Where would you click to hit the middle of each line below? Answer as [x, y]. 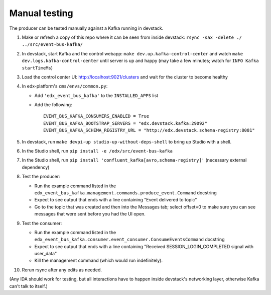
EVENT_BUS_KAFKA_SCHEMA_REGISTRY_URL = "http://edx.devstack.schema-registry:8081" [149, 130]
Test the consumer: [42, 223]
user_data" [46, 254]
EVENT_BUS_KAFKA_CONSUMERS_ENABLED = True [96, 116]
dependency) [36, 167]
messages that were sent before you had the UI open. [90, 214]
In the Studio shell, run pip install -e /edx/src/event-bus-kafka [97, 151]
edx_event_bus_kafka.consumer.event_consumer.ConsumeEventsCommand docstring [129, 240]
